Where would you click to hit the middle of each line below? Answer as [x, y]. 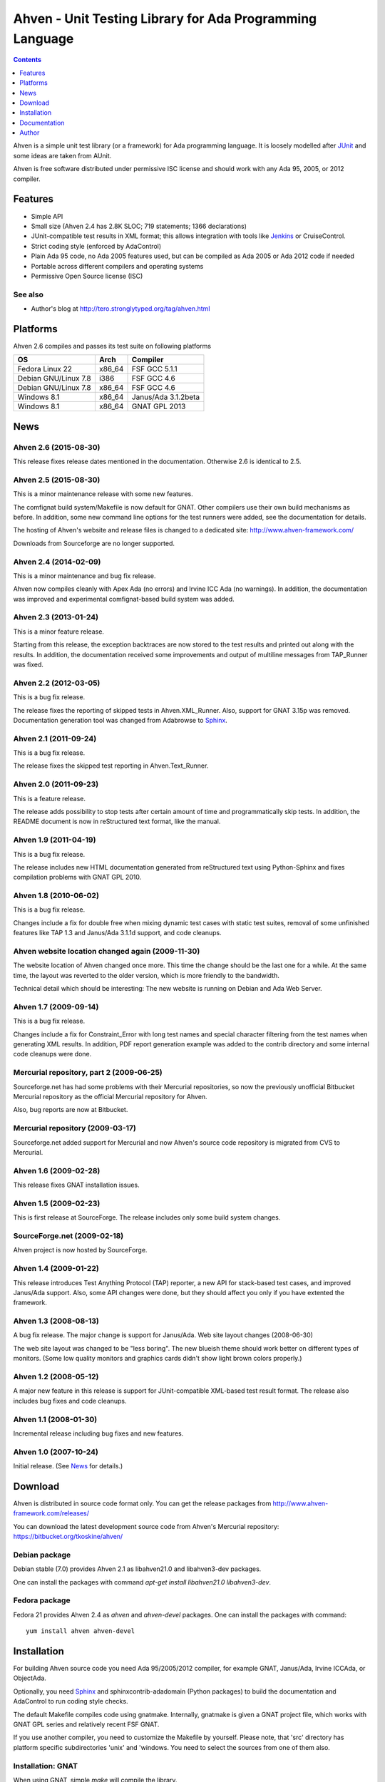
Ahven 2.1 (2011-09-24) [55, 738]
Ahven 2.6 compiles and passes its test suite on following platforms [112, 346]
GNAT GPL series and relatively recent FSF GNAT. [86, 1724]
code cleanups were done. [52, 1054]
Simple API [47, 216]
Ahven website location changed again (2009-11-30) [107, 952]
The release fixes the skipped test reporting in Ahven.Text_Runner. [111, 766]
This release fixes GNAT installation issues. [76, 1185]
